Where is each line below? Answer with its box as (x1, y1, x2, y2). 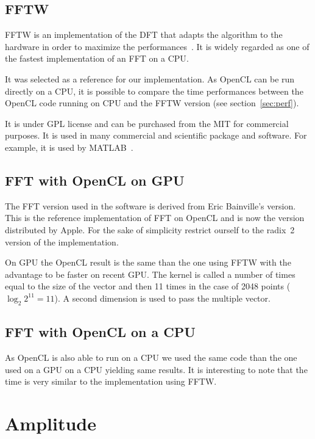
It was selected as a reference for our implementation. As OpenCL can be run (5, 72, 295, 85)
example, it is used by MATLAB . (5, 140, 133, 153)
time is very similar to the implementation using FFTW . (5, 375, 217, 388)
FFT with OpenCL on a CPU (5, 322, 196, 341)
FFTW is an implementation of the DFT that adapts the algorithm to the (5, 28, 283, 41)
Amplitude (5, 410, 96, 435)
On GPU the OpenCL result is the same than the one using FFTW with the (5, 256, 291, 269)
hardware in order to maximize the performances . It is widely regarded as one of (5, 40, 310, 53)
